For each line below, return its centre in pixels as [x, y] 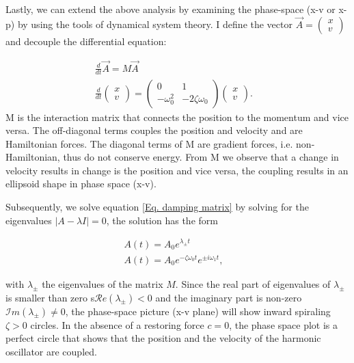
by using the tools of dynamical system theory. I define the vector [155, 24]
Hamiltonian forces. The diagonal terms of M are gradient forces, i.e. [149, 143]
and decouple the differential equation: [86, 41]
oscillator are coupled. [51, 351]
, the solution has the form [162, 220]
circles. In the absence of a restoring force [117, 324]
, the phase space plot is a [284, 324]
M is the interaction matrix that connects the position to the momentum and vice [177, 117]
